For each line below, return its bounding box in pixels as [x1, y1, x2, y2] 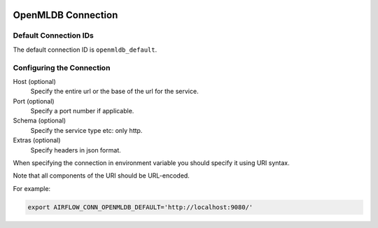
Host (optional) [13, 77, 56, 85]
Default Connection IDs [13, 31, 94, 41]
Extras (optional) [13, 136, 61, 145]
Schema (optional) [13, 116, 66, 125]
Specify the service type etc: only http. [30, 126, 143, 134]
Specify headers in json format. [30, 145, 122, 154]
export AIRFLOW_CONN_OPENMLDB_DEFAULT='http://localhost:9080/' [27, 203, 253, 211]
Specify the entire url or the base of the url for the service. [30, 87, 199, 96]
